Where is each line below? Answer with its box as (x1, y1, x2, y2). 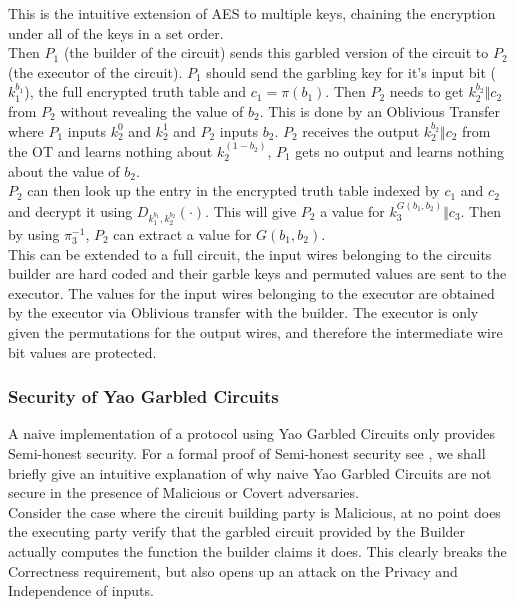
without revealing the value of (60, 100, 244, 121)
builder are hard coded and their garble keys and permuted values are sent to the (8, 263, 507, 284)
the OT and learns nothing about (8, 140, 213, 161)
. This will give (205, 200, 297, 221)
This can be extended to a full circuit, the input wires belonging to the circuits (8, 243, 492, 264)
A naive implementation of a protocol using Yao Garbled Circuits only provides (8, 423, 496, 444)
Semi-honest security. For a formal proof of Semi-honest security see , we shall (8, 443, 486, 463)
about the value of (8, 160, 120, 181)
